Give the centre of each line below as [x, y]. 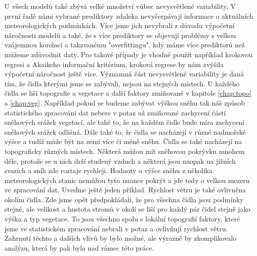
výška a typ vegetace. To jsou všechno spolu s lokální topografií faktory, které [122, 219]
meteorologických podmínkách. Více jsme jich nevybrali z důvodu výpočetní [120, 25]
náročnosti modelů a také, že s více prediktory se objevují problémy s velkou [120, 35]
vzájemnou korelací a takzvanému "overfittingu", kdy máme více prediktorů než [125, 45]
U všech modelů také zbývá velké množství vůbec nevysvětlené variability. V [120, 6]
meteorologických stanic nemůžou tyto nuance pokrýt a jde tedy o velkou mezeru [127, 180]
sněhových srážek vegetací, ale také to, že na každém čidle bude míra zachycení [125, 122]
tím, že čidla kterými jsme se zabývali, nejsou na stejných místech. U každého [122, 83]
